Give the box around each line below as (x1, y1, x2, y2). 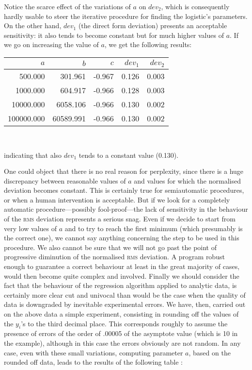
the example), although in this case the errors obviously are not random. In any (4, 337, 241, 348)
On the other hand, (4, 20, 62, 31)
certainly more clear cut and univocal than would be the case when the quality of (4, 289, 246, 300)
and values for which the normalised (134, 175, 241, 185)
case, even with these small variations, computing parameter (4, 347, 183, 357)
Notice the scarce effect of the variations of (4, 1, 131, 11)
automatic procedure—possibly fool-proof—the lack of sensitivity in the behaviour (4, 204, 248, 214)
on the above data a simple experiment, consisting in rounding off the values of (4, 309, 239, 319)
